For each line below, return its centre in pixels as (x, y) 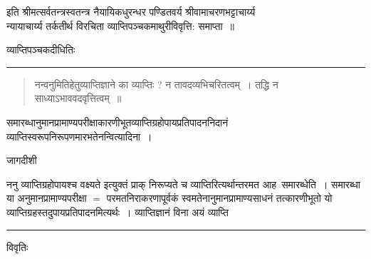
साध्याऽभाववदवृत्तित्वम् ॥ (78, 98)
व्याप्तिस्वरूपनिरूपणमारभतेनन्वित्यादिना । (79, 136)
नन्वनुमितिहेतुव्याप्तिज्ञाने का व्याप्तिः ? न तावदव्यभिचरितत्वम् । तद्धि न (156, 84)
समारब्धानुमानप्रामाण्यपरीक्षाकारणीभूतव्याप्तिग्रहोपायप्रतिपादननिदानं (117, 122)
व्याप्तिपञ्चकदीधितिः (41, 50)
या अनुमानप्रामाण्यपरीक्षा (47, 198)
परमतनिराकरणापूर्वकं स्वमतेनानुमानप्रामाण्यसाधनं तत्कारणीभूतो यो (219, 198)
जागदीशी (22, 160)
